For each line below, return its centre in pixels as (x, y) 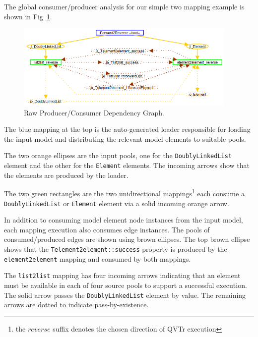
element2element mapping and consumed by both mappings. (97, 258)
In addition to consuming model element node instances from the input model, (124, 220)
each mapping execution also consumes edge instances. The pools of (107, 229)
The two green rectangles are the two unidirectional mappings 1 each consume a (124, 193)
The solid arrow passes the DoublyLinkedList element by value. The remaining (125, 295)
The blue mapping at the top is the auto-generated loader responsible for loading (127, 129)
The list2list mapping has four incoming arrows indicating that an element (122, 275)
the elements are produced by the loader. (66, 175)
